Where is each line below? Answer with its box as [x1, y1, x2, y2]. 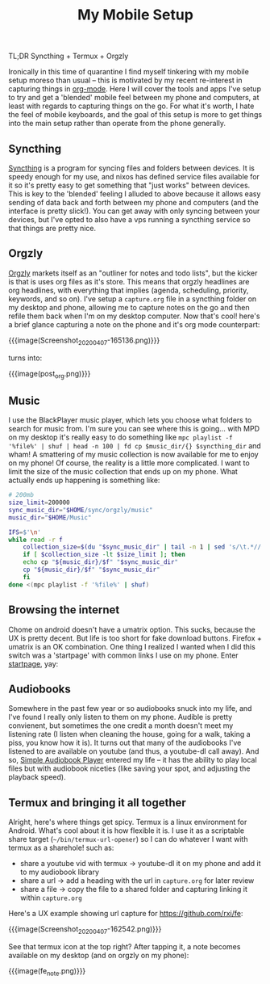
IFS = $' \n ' [8, 528, 42, 536]
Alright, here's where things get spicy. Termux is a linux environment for [8, 818, 247, 827]
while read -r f [8, 536, 63, 544]
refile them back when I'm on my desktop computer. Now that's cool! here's [8, 311, 260, 321]
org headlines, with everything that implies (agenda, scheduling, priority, [8, 285, 249, 295]
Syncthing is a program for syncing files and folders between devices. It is [8, 163, 255, 173]
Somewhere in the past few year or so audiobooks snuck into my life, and [8, 704, 252, 713]
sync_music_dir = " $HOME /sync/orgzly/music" [8, 506, 153, 514]
